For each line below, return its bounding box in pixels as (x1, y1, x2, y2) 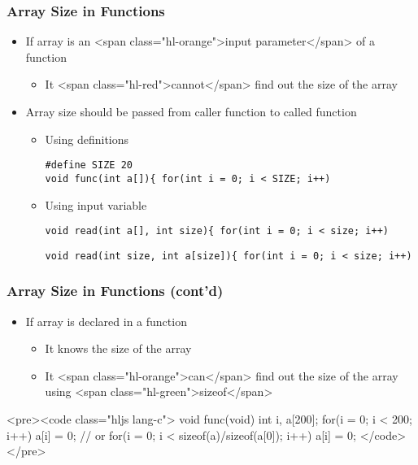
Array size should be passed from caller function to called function (25, 103, 357, 120)
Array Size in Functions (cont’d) (7, 280, 224, 301)
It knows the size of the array (45, 340, 192, 357)
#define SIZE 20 (45, 159, 133, 172)
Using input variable (45, 196, 147, 213)
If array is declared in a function (25, 312, 187, 329)
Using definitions (45, 130, 129, 147)
